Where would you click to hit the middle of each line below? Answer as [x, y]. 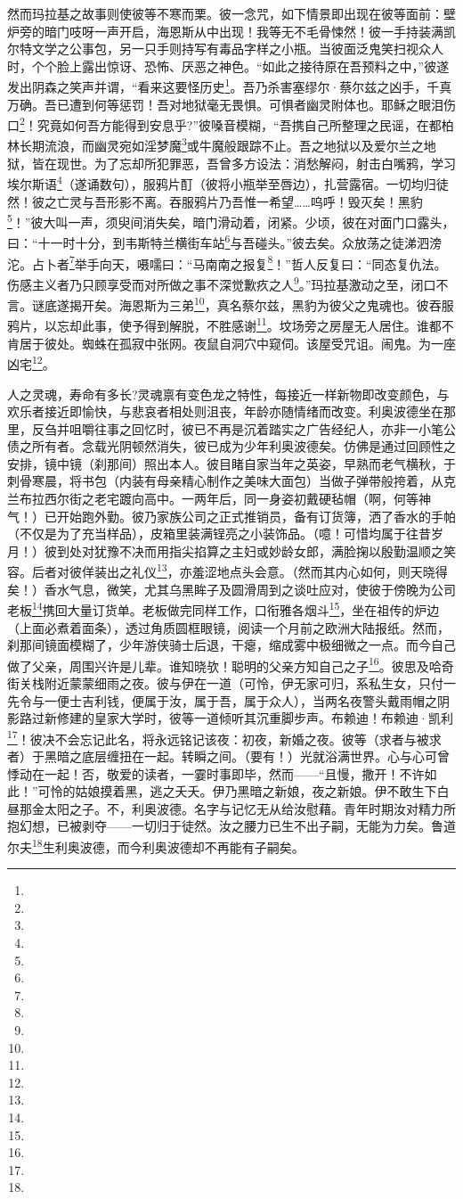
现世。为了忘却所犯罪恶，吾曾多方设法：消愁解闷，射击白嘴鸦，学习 [256, 163]
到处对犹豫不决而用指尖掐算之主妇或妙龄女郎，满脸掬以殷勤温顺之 [250, 550]
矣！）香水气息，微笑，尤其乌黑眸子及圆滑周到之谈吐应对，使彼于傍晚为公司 [231, 589]
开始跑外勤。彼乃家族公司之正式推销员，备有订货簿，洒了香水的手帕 [256, 516]
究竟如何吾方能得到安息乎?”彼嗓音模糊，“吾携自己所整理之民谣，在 [233, 124]
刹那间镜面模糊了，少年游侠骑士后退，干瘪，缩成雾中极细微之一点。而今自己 [231, 645]
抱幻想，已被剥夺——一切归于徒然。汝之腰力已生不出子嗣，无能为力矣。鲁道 [231, 826]
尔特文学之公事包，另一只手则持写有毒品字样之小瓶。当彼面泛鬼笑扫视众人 [225, 49]
